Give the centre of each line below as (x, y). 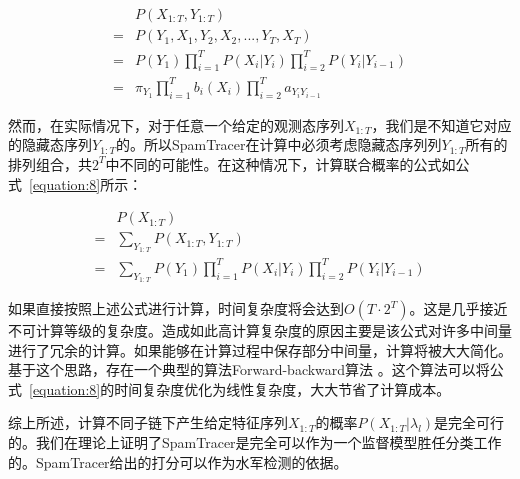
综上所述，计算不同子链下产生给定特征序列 (148, 422)
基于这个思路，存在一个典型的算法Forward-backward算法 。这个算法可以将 (249, 369)
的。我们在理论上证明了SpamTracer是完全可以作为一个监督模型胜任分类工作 (255, 442)
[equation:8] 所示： (86, 183)
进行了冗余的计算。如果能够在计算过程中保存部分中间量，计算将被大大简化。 (260, 349)
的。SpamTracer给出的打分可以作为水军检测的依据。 (178, 461)
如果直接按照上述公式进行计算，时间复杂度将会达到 (176, 308)
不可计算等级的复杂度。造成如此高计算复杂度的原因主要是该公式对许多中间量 (260, 330)
